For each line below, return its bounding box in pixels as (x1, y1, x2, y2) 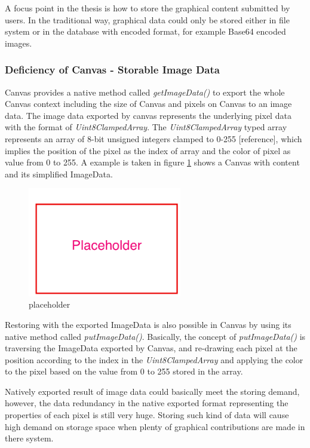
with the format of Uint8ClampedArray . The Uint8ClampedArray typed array (5, 121, 287, 133)
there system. (5, 432, 54, 444)
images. (5, 36, 32, 49)
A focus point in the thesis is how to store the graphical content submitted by (5, 2, 290, 14)
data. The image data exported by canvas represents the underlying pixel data (5, 109, 291, 121)
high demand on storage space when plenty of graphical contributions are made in (5, 420, 305, 432)
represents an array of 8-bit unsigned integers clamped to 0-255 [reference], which (5, 132, 302, 145)
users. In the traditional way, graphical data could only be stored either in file (5, 13, 290, 26)
